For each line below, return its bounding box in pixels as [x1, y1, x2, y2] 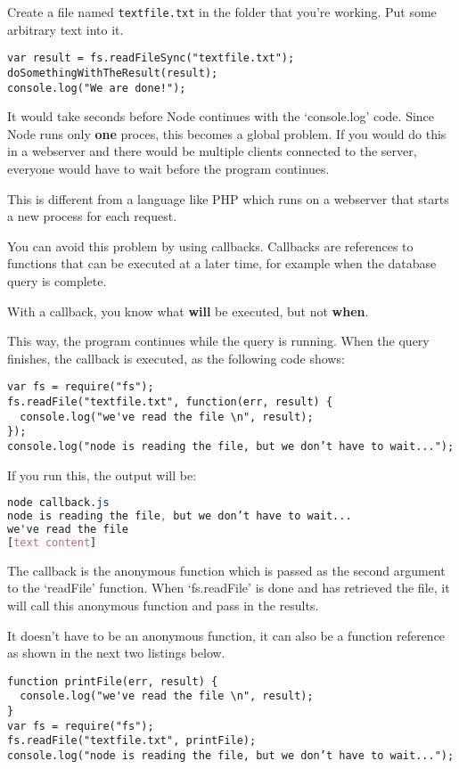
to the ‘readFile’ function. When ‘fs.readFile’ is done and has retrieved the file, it [7, 578, 450, 597]
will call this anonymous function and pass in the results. [7, 595, 319, 614]
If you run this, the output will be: [7, 465, 197, 484]
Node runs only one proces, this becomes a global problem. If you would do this [7, 124, 447, 143]
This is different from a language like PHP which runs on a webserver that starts [7, 189, 449, 208]
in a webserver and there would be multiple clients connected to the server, [7, 142, 417, 160]
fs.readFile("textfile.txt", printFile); [7, 734, 257, 748]
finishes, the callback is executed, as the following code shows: [7, 348, 345, 367]
